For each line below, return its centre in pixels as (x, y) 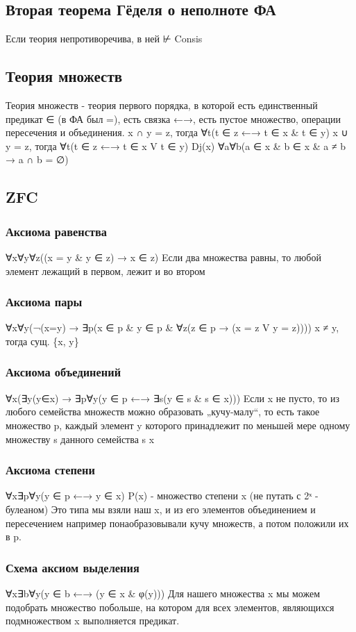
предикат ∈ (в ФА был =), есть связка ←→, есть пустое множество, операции (173, 118)
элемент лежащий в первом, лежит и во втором (105, 271)
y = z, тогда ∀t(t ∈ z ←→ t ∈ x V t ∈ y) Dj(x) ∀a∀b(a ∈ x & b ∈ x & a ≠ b (176, 145)
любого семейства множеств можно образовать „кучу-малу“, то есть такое (163, 411)
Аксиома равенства (56, 231)
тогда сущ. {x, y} (42, 341)
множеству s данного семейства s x (80, 439)
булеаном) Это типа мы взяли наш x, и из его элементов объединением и (161, 509)
